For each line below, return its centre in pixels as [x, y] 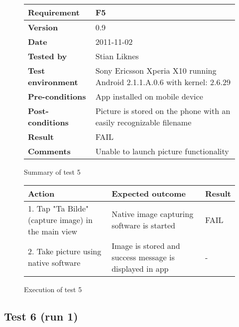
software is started [144, 225]
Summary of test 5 [52, 172]
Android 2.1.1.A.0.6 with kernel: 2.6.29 [163, 82]
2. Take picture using [65, 251]
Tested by [48, 56]
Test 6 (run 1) [41, 316]
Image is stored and [146, 245]
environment [53, 82]
